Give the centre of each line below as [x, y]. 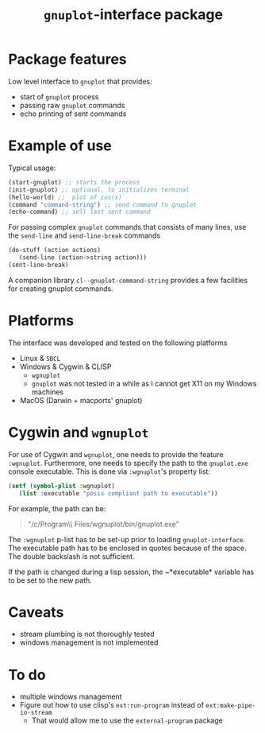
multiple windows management [71, 696]
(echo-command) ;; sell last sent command [79, 212]
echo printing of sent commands [73, 114]
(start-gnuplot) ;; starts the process [74, 182]
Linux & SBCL [40, 358]
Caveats [36, 612]
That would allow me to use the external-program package [127, 720]
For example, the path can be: [57, 508]
